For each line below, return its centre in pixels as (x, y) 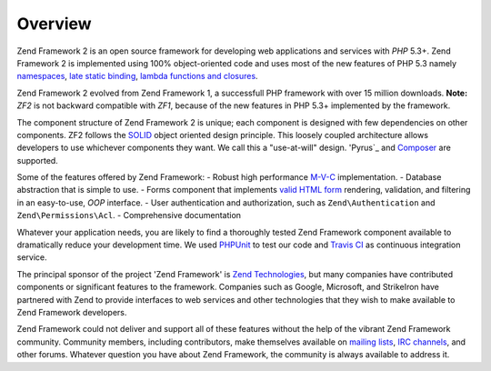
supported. (37, 160)
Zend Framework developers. (72, 312)
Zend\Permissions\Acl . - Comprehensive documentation (129, 216)
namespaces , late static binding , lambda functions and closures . (137, 76)
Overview (54, 24)
